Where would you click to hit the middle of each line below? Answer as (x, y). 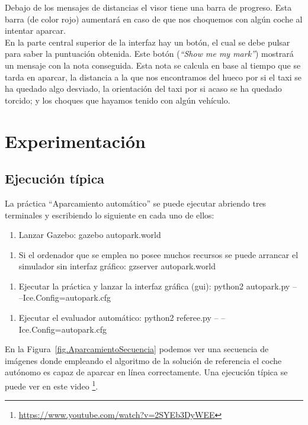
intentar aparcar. (35, 30)
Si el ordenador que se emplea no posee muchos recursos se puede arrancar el (158, 254)
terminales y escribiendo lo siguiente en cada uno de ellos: (110, 215)
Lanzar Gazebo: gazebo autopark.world (90, 235)
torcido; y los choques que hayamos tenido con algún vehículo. (118, 100)
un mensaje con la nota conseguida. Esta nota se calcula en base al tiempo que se (153, 65)
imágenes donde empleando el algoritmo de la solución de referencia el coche (143, 360)
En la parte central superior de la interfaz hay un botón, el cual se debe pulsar (147, 42)
